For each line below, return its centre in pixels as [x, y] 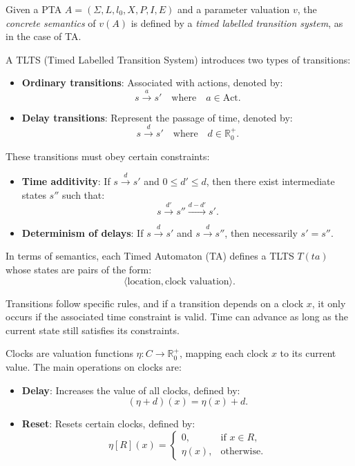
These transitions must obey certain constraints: [108, 156]
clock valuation [197, 281]
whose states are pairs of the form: [79, 269]
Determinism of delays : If [83, 232]
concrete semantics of [51, 22]
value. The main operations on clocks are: [94, 366]
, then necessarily [261, 232]
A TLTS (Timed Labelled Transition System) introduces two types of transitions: [178, 59]
